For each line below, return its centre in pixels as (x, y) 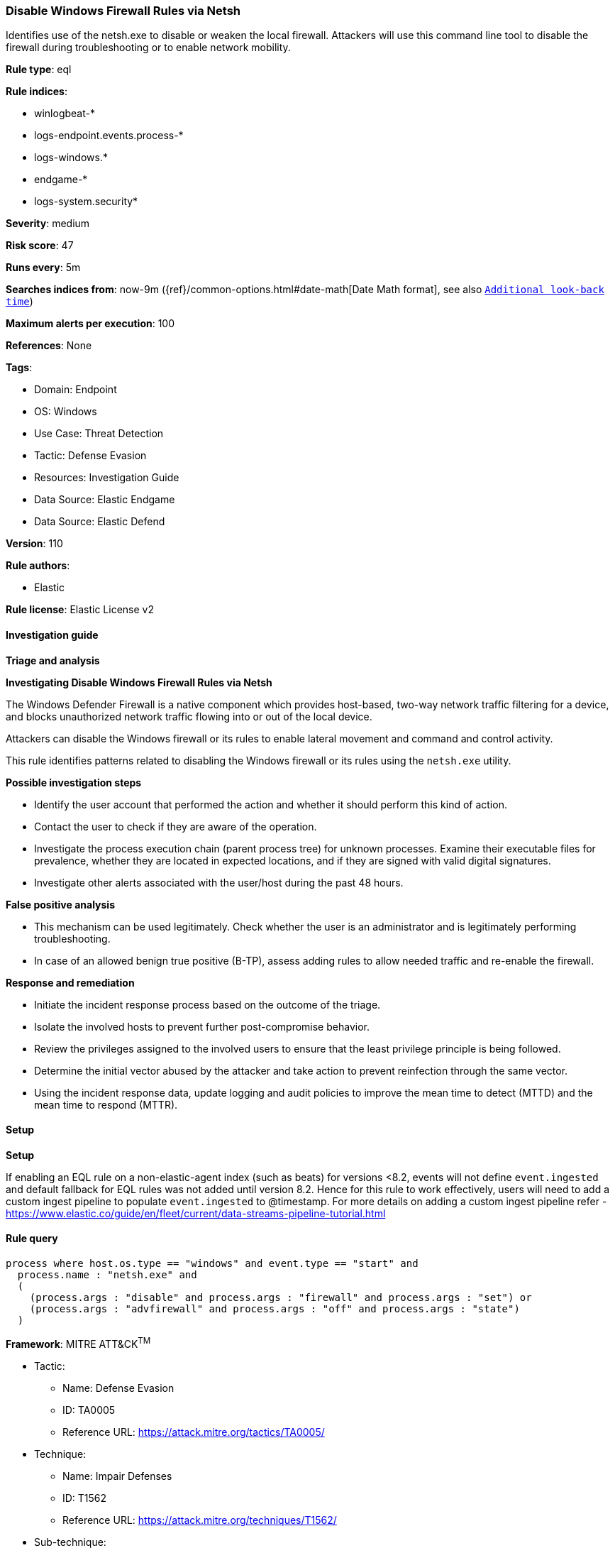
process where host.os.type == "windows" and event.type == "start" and (212, 1264)
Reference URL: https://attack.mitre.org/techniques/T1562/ (200, 1520)
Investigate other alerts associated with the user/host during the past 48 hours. (219, 882)
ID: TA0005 (89, 1410)
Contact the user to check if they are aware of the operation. (176, 826)
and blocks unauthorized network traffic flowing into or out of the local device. (189, 716)
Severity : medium (48, 224)
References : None (49, 346)
